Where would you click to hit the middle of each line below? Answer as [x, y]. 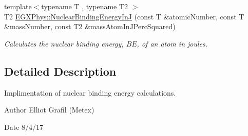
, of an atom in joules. [172, 43]
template [18, 6]
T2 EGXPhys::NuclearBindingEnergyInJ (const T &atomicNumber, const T [124, 16]
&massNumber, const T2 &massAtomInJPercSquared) [90, 26]
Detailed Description [60, 71]
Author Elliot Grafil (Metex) [49, 110]
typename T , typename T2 [85, 6]
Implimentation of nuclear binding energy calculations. [90, 92]
